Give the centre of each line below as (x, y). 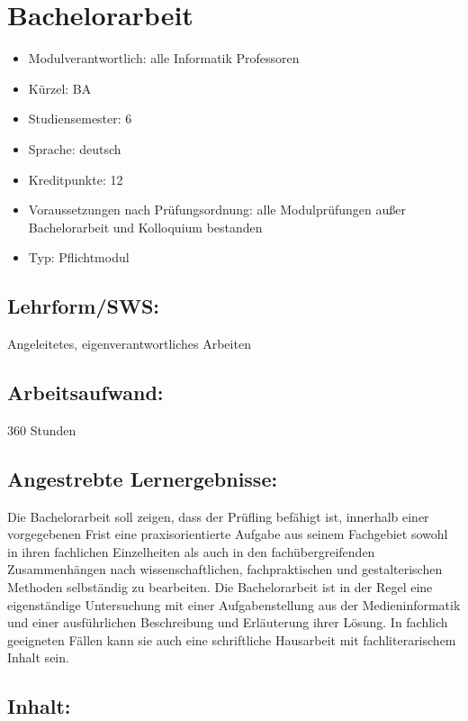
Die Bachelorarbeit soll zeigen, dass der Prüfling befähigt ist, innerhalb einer (218, 516)
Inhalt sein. (38, 657)
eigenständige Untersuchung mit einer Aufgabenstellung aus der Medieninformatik (234, 604)
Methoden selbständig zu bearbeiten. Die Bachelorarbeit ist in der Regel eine (220, 587)
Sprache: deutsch (75, 148)
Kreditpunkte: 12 (76, 179)
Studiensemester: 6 (80, 119)
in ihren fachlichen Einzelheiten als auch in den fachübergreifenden (191, 551)
